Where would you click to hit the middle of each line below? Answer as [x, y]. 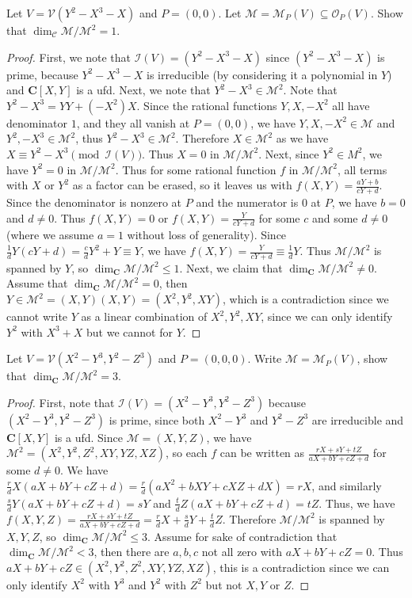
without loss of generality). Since [207, 235]
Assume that [37, 283]
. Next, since [289, 153]
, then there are [132, 552]
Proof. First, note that [61, 402]
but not [224, 584]
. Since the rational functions [207, 105]
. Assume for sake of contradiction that [242, 536]
